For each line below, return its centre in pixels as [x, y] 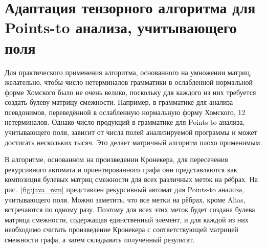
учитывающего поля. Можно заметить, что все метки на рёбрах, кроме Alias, [125, 199]
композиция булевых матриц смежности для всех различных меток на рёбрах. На [131, 179]
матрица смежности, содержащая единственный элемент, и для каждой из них [127, 219]
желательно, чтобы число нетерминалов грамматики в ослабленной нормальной [129, 82]
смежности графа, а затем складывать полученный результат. [100, 239]
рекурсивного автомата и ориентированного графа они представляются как [121, 169]
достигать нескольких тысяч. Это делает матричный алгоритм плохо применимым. [134, 142]
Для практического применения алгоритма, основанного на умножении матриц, [128, 72]
